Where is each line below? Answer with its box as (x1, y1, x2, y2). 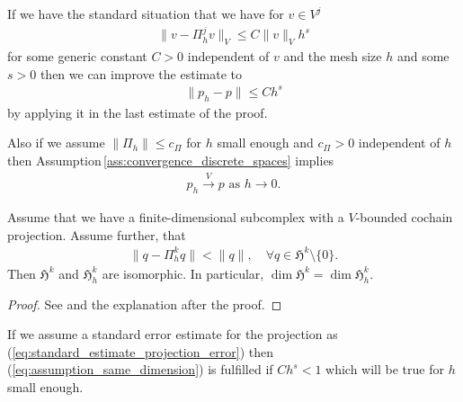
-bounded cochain (355, 208, 453, 227)
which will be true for (325, 360, 444, 379)
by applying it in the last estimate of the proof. (7, 103, 268, 121)
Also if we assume (7, 133, 105, 152)
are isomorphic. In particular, (102, 264, 264, 282)
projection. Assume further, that (7, 225, 186, 244)
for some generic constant (7, 47, 147, 66)
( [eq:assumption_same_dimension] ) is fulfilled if (7, 360, 273, 379)
